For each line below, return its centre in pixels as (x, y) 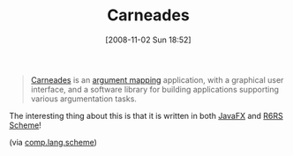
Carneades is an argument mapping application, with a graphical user (157, 79)
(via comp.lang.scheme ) (53, 142)
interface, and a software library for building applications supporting (155, 89)
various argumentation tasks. (83, 99)
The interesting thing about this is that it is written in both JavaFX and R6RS (146, 115)
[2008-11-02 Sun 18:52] (148, 40)
